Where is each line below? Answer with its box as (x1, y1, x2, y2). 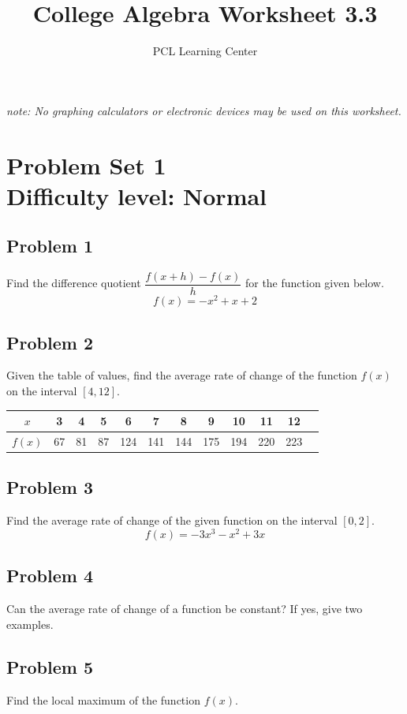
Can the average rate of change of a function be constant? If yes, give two (6, 600, 363, 617)
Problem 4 (6, 563, 93, 588)
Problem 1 (6, 234, 93, 258)
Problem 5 (6, 654, 93, 678)
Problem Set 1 (6, 148, 166, 181)
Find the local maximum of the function (6, 691, 200, 708)
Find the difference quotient (6, 275, 141, 291)
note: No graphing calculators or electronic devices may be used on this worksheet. (6, 102, 401, 118)
